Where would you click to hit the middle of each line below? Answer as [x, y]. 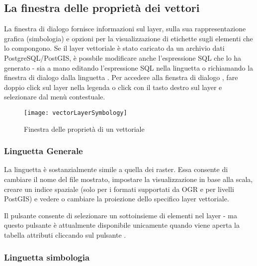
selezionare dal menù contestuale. [55, 97]
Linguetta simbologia [47, 257]
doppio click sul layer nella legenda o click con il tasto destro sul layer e [113, 87]
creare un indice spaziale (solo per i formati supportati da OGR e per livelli [119, 189]
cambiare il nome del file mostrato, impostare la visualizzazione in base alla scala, [128, 179]
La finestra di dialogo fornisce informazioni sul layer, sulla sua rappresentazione [125, 29]
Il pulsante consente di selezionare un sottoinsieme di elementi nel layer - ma [121, 215]
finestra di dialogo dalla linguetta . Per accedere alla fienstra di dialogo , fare [121, 77]
